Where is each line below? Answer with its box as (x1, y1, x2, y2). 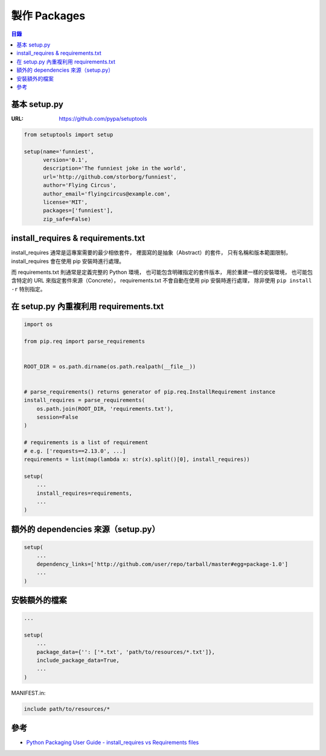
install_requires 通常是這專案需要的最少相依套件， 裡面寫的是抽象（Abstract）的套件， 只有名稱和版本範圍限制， (11, 249, 291, 256)
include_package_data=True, (36, 657, 120, 664)
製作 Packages (11, 9, 86, 22)
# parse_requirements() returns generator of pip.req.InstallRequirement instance (24, 388, 276, 395)
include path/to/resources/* (24, 705, 110, 712)
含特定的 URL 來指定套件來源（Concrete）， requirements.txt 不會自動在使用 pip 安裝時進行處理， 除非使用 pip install (11, 277, 312, 284)
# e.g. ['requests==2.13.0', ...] (24, 447, 126, 454)
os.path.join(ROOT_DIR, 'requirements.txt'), (36, 405, 174, 412)
